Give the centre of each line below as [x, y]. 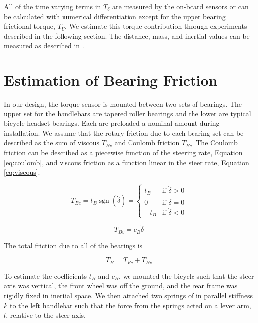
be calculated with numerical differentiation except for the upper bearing [115, 16]
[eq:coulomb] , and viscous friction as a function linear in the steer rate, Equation [127, 162]
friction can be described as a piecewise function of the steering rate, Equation [123, 153]
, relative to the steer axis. [46, 315]
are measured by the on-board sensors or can [180, 6]
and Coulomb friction [147, 143]
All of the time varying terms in [53, 6]
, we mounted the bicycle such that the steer [186, 275]
